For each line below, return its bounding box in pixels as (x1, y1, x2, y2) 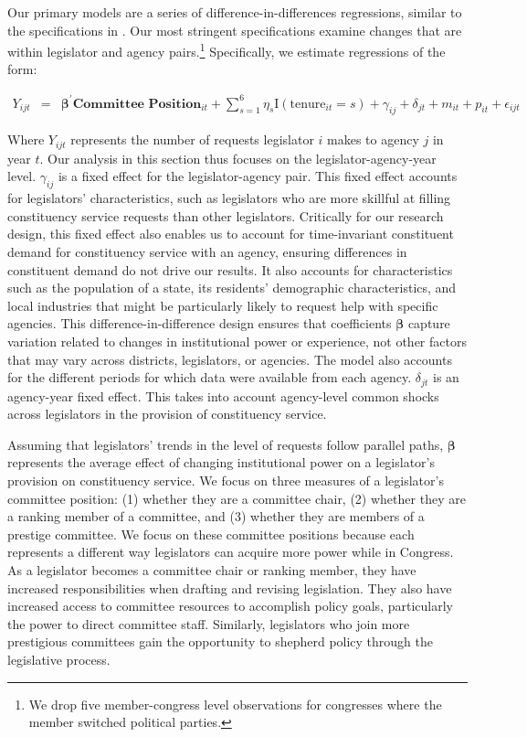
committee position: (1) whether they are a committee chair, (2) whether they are (7, 488, 466, 507)
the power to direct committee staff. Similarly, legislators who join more (7, 614, 410, 633)
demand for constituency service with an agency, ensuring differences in (7, 241, 407, 261)
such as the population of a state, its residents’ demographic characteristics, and (7, 278, 457, 297)
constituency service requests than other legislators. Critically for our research (7, 206, 444, 225)
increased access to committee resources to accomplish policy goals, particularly (7, 596, 453, 615)
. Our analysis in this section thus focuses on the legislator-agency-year (39, 148, 437, 167)
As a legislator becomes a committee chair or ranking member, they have (7, 560, 416, 579)
